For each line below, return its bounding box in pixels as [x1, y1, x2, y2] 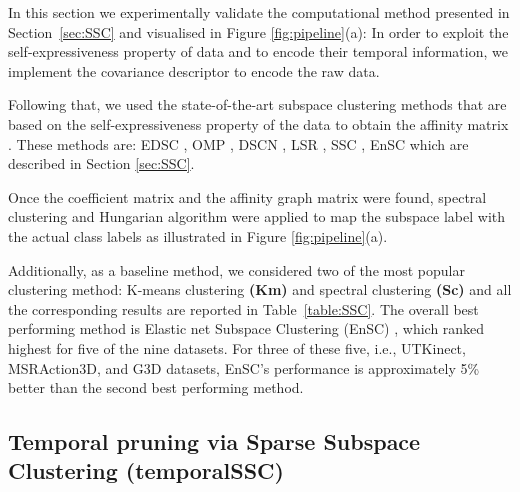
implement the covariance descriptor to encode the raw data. [8, 60, 380, 81]
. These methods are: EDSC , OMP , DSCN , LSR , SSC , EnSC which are [8, 133, 469, 154]
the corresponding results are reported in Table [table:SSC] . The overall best [8, 298, 479, 319]
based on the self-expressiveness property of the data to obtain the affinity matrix [8, 113, 509, 134]
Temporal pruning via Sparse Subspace [8, 426, 421, 457]
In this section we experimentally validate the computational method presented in [8, 2, 510, 22]
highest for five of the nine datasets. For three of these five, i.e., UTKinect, [8, 337, 466, 358]
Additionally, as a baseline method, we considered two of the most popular [8, 259, 465, 280]
